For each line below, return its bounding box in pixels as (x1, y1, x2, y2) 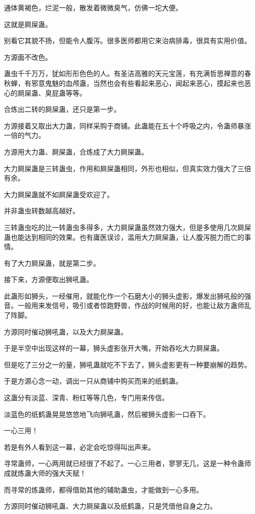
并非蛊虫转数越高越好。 (4, 206, 79, 216)
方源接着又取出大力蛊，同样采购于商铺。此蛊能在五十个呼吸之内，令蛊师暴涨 (4, 120, 251, 130)
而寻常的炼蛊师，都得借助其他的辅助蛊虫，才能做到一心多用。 (4, 484, 203, 494)
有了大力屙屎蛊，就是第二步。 (4, 257, 100, 268)
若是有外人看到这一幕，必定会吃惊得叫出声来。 (4, 441, 155, 452)
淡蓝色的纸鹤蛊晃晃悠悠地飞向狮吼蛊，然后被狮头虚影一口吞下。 (4, 409, 210, 419)
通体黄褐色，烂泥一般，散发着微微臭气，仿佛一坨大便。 (4, 2, 182, 12)
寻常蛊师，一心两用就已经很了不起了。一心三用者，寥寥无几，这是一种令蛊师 (4, 458, 251, 468)
